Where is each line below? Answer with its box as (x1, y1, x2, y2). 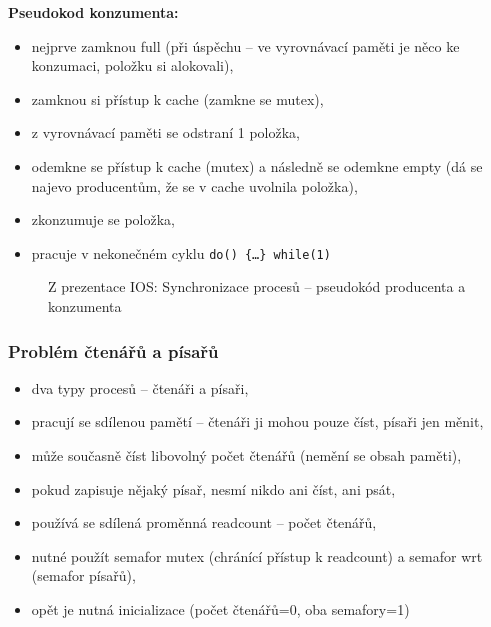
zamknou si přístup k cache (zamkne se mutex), (31, 88, 324, 109)
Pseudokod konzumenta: (8, 2, 179, 22)
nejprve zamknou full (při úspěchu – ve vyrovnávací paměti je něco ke (31, 35, 460, 56)
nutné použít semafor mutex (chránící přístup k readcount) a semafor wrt (31, 545, 483, 566)
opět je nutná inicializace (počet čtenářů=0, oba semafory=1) (31, 598, 410, 619)
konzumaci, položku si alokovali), (31, 55, 234, 76)
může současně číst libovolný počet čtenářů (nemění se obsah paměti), (31, 445, 462, 465)
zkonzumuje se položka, (31, 209, 175, 230)
